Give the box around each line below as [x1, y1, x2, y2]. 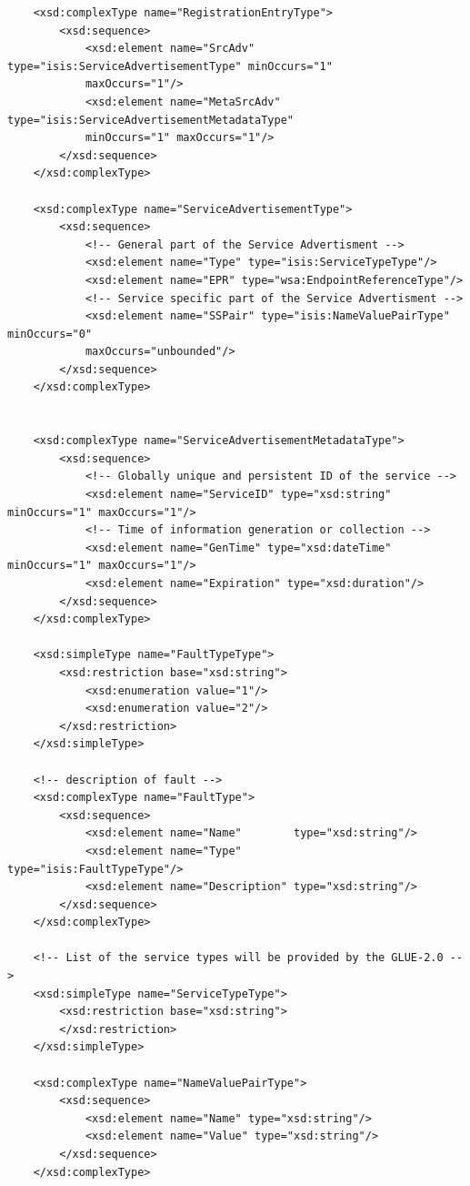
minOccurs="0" [7, 327, 93, 340]
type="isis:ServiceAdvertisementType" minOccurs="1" [7, 59, 333, 73]
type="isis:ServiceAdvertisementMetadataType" [7, 113, 294, 127]
